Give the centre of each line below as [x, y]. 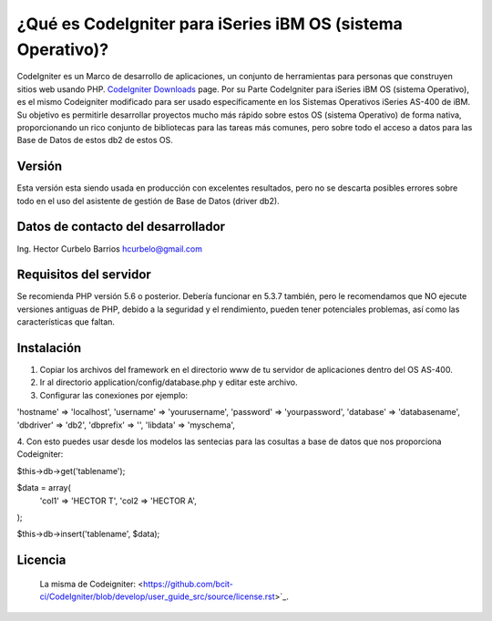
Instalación [49, 348]
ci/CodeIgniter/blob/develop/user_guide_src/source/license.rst [157, 596]
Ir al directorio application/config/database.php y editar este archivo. [169, 382]
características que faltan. [66, 322]
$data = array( [44, 488]
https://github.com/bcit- [188, 584]
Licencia [41, 560]
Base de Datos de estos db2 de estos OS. [95, 140]
